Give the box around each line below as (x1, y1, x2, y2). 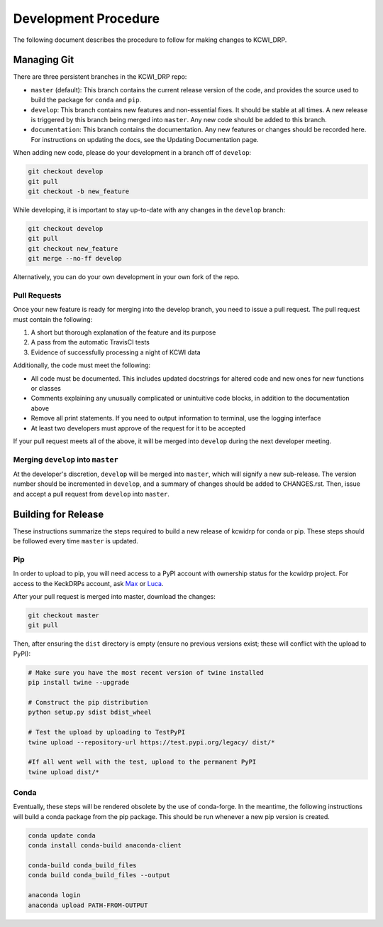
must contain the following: (13, 315, 93, 323)
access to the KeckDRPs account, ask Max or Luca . (13, 579, 164, 587)
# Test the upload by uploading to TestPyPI (28, 728, 186, 737)
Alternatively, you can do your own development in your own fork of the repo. (13, 273, 240, 281)
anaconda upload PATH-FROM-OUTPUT (28, 901, 148, 909)
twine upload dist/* (28, 768, 99, 776)
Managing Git (13, 54, 74, 66)
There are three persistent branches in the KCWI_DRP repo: (13, 72, 187, 81)
